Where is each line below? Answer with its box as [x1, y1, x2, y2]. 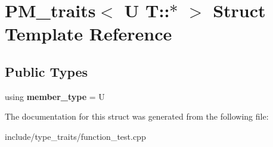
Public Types [5, 62, 88, 80]
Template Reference [5, 21, 172, 46]
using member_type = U [5, 90, 105, 102]
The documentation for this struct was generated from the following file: [5, 110, 269, 123]
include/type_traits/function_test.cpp [5, 130, 146, 142]
